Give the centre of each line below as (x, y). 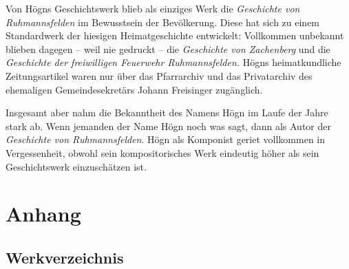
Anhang (43, 214)
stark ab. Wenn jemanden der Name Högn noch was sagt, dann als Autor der (168, 126)
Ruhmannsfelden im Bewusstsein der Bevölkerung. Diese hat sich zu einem (163, 22)
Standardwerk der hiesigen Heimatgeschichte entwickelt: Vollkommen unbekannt (175, 35)
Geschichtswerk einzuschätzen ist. (76, 166)
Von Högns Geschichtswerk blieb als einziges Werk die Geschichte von (153, 8)
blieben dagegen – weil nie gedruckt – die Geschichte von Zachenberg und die (168, 49)
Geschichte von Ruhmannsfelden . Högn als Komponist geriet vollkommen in (166, 139)
